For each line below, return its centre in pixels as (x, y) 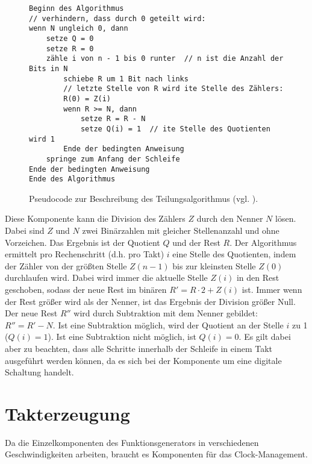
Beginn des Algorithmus (76, 8)
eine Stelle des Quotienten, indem (234, 254)
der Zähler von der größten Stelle (66, 265)
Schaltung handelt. (39, 372)
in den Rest (258, 277)
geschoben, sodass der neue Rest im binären (86, 289)
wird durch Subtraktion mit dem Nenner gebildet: (166, 313)
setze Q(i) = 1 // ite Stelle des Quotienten (175, 129)
